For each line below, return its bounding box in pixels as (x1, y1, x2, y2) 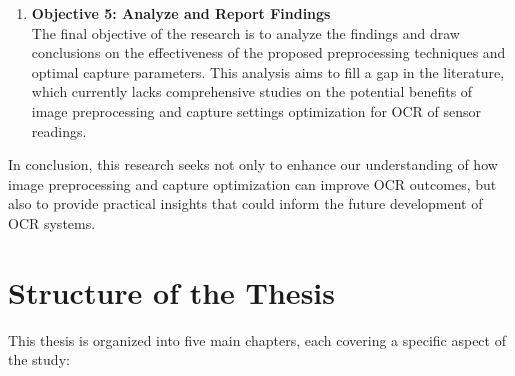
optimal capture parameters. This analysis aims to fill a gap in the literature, (31, 61, 505, 82)
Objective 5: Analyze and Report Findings (31, 3, 331, 23)
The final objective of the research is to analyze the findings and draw (31, 22, 460, 43)
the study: (8, 349, 70, 370)
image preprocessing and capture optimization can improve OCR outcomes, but (8, 173, 497, 194)
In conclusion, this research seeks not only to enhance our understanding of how (8, 154, 498, 175)
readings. (31, 120, 87, 141)
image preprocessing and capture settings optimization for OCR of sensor (31, 100, 482, 121)
